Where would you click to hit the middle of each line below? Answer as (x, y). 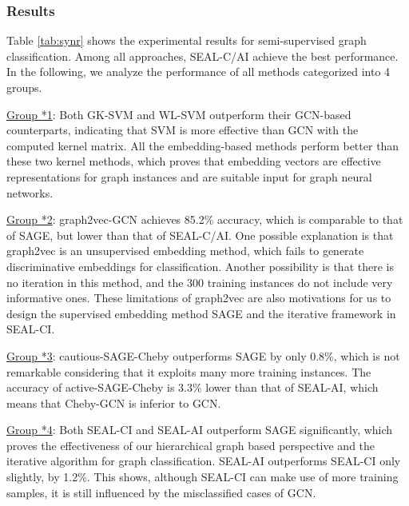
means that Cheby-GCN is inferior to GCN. (114, 402)
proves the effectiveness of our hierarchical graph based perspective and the (191, 445)
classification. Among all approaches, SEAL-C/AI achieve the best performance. (203, 56)
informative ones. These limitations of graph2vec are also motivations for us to (199, 298)
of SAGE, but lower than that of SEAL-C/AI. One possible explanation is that (200, 235)
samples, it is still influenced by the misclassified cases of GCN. (161, 492)
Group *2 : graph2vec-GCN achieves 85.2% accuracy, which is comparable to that (205, 219)
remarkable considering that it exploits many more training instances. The (189, 371)
